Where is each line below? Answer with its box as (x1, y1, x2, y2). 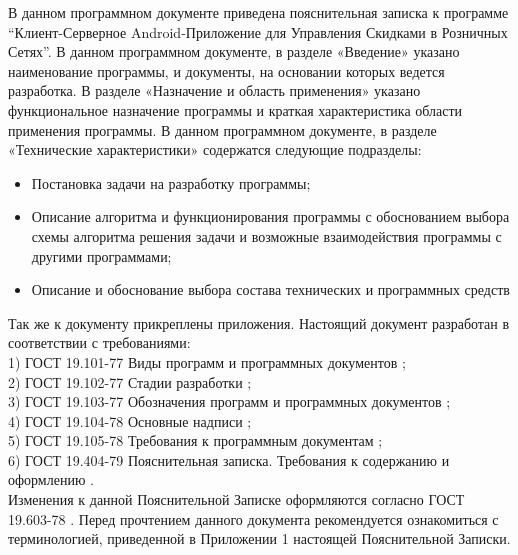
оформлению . (8, 469, 94, 490)
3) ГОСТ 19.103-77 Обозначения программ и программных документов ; (8, 391, 451, 412)
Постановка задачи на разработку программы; (31, 172, 311, 193)
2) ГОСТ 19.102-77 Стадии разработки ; (8, 371, 252, 392)
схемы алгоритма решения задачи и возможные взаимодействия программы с (31, 225, 502, 246)
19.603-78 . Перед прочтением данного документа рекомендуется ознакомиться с (8, 508, 499, 529)
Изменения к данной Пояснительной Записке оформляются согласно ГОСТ (8, 489, 465, 510)
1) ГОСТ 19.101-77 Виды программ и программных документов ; (8, 351, 406, 372)
